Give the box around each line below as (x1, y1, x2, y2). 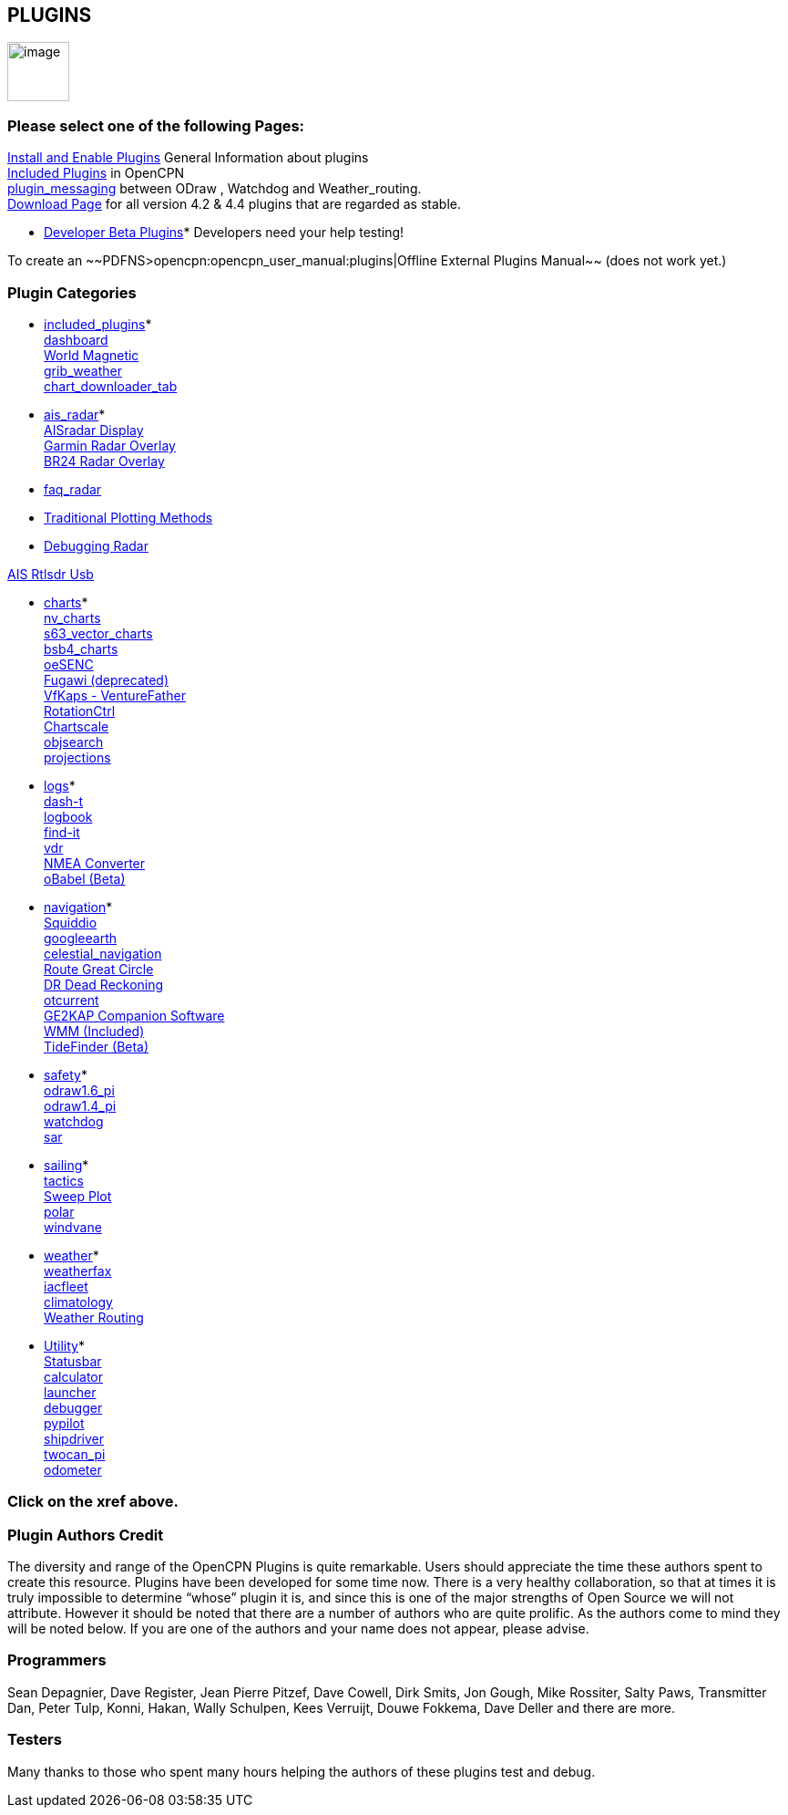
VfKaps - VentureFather (44, 687, 186, 703)
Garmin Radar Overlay (44, 437, 176, 453)
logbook (44, 808, 93, 825)
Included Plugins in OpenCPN (7, 165, 185, 181)
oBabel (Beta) (44, 870, 126, 887)
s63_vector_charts (44, 625, 153, 641)
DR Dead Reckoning (44, 976, 164, 992)
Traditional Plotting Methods (44, 509, 213, 525)
